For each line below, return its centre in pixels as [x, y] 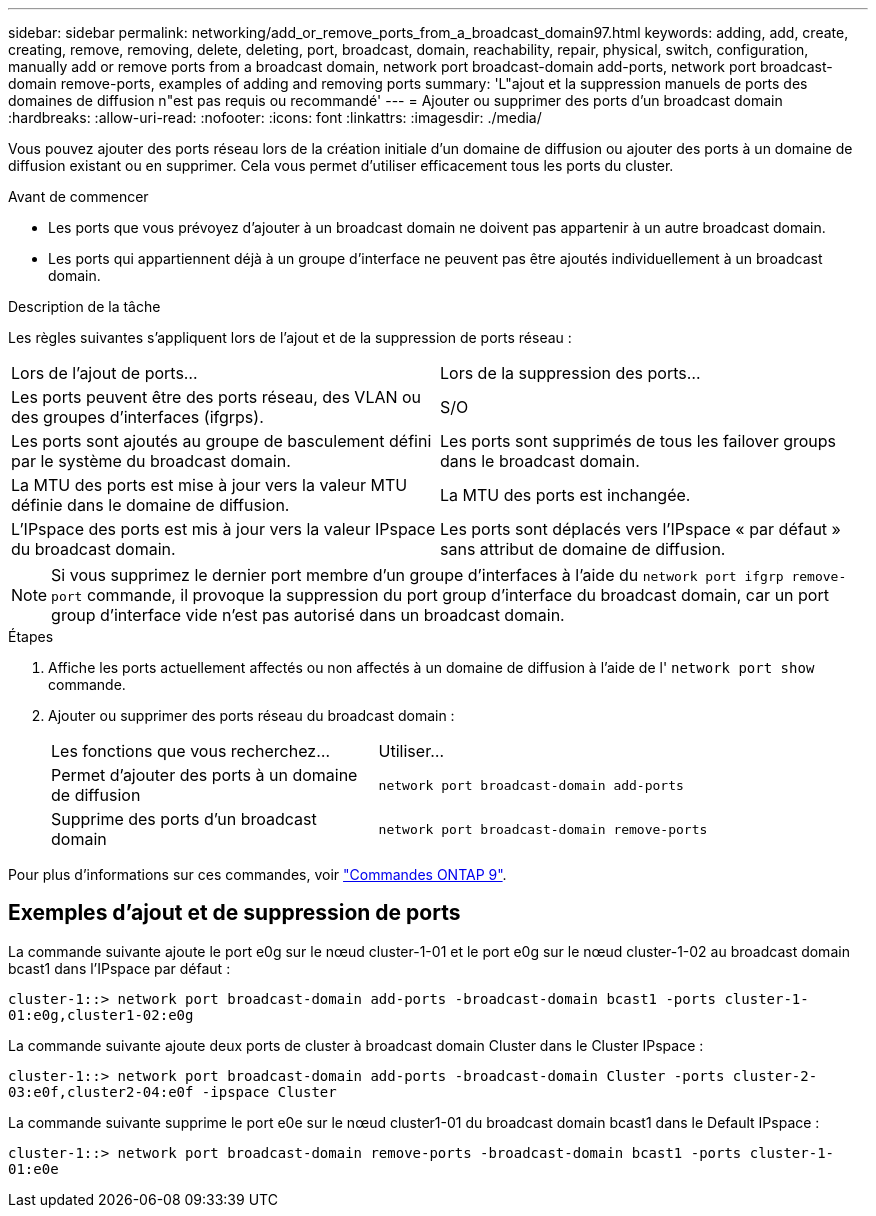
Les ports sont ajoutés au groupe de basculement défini [221, 441]
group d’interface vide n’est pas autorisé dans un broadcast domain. [308, 615]
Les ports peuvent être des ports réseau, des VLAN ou [216, 397]
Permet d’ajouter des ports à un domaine [204, 775]
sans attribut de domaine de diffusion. [583, 549]
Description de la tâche [84, 306]
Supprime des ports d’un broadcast [184, 819]
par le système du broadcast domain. [151, 461]
